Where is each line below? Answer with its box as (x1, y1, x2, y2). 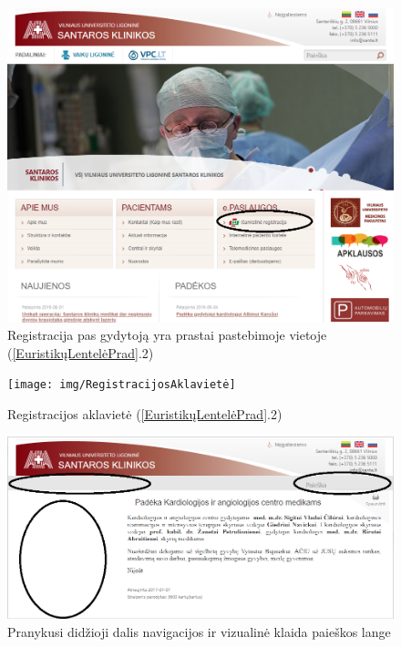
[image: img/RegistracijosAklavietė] (7, 378, 236, 392)
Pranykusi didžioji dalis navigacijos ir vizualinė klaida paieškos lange (7, 621, 391, 641)
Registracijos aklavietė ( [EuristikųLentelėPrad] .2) (7, 405, 283, 424)
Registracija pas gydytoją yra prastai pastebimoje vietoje (7, 325, 327, 344)
